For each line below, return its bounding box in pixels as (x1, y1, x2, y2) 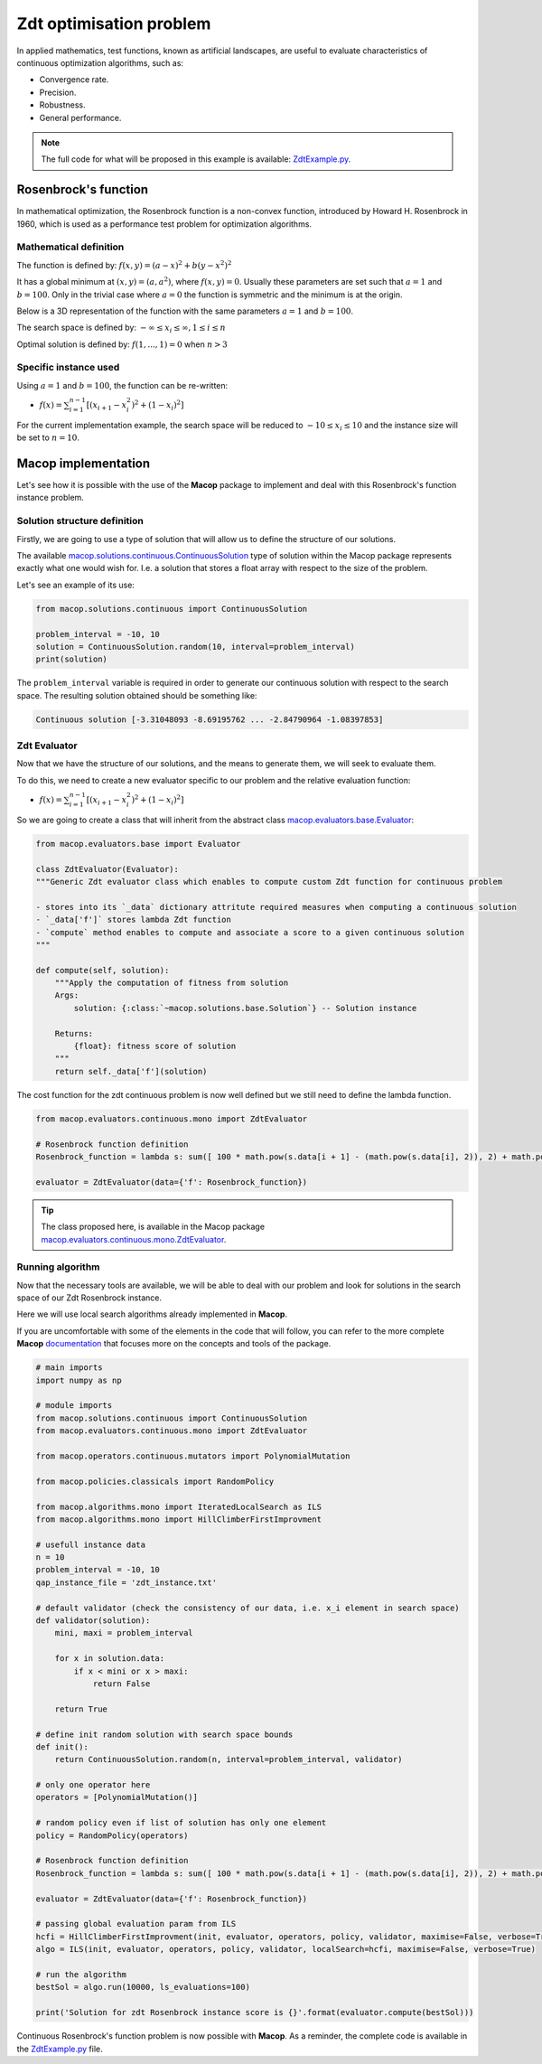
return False (92, 1678, 151, 1689)
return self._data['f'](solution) (54, 1066, 208, 1076)
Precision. (39, 87, 77, 98)
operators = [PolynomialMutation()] (35, 1792, 199, 1803)
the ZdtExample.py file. (16, 2043, 103, 2054)
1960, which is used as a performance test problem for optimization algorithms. (16, 218, 312, 230)
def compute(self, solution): (35, 965, 170, 975)
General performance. (39, 112, 122, 123)
